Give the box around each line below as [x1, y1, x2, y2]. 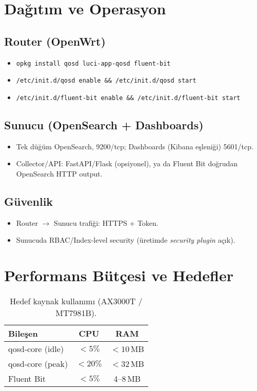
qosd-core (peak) [8, 358, 68, 370]
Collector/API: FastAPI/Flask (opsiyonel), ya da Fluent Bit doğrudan [16, 158, 238, 169]
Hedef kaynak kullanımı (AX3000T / [10, 295, 143, 307]
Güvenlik [4, 193, 53, 209]
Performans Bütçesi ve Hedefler [4, 265, 233, 286]
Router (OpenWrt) [4, 33, 106, 49]
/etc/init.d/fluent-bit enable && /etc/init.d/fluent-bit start [16, 94, 241, 102]
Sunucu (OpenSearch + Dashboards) [4, 116, 204, 132]
